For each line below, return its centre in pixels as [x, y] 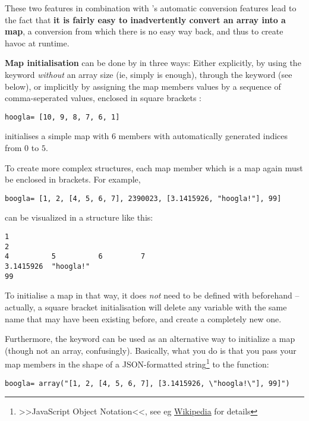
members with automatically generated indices [203, 136]
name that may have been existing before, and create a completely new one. [143, 318]
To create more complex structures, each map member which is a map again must [154, 167]
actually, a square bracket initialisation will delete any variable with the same [146, 307]
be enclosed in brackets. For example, [73, 179]
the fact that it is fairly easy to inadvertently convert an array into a [145, 19]
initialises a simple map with [57, 136]
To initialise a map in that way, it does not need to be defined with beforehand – [152, 295]
